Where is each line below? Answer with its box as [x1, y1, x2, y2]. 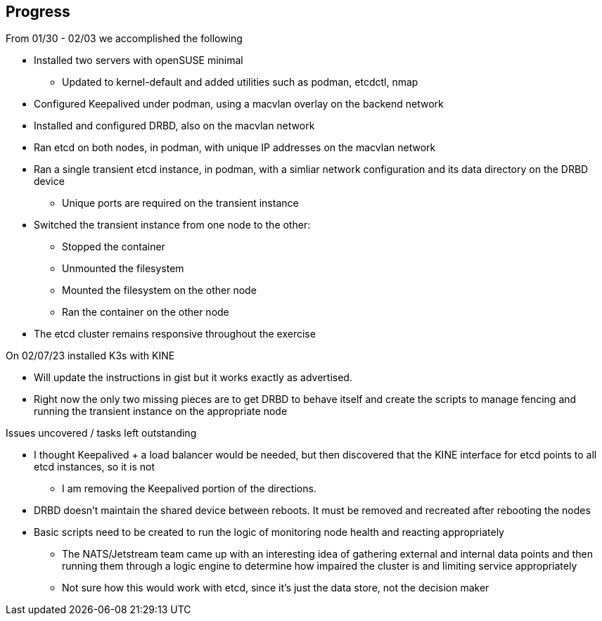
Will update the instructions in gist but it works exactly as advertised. [34, 371, 352, 384]
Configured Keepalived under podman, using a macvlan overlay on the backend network [34, 98, 444, 110]
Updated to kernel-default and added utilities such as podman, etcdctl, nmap [62, 76, 418, 89]
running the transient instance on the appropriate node [34, 405, 288, 418]
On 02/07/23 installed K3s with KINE [6, 350, 175, 362]
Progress [6, 3, 70, 20]
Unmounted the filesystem [62, 262, 184, 275]
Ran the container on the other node [62, 306, 229, 319]
